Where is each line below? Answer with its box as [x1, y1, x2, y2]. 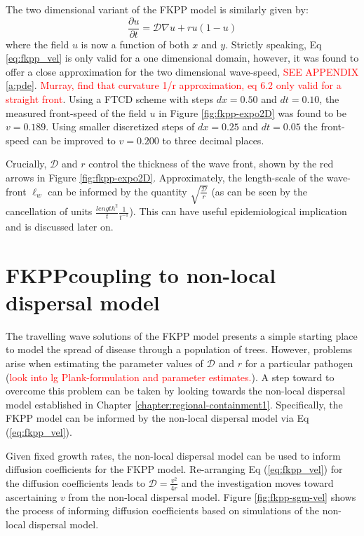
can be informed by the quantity [48, 184, 187, 198]
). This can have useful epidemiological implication [129, 204, 347, 219]
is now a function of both [81, 36, 189, 51]
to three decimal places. [162, 132, 264, 147]
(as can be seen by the [211, 184, 308, 198]
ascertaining [6, 489, 58, 504]
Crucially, [6, 156, 47, 171]
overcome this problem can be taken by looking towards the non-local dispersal [6, 383, 346, 398]
